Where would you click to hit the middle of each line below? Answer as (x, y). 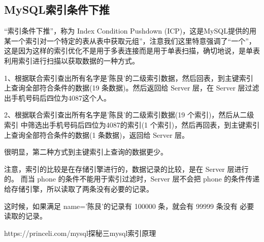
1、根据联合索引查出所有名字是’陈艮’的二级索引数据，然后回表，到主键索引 (129, 78)
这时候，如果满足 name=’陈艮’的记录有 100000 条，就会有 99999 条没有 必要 (129, 206)
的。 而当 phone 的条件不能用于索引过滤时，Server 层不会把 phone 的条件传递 (132, 179)
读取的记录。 (25, 216)
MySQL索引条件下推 (57, 9)
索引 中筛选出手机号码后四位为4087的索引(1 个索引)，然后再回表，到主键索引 (132, 124)
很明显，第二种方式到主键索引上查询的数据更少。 (86, 152)
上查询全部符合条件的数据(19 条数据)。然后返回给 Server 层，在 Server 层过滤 (132, 88)
